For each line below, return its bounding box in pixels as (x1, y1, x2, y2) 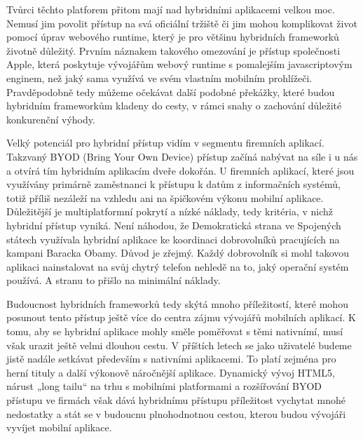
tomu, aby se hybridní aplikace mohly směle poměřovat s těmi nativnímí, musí (6, 324, 343, 339)
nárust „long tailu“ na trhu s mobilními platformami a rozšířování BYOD (6, 379, 322, 393)
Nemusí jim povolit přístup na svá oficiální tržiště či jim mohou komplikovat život (6, 15, 357, 30)
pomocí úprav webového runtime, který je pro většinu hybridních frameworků (6, 29, 339, 44)
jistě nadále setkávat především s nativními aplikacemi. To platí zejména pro (6, 351, 336, 366)
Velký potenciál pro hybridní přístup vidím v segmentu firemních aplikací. (6, 135, 324, 150)
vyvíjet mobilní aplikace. (6, 420, 112, 435)
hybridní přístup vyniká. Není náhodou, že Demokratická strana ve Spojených (6, 217, 341, 232)
